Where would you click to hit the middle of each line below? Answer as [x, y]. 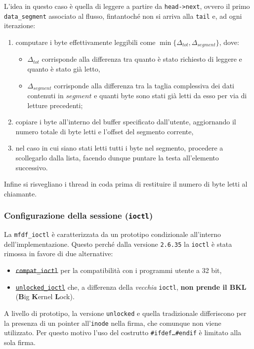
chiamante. [21, 193]
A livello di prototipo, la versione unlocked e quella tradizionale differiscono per [125, 313]
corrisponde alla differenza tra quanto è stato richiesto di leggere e [142, 59]
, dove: [229, 42]
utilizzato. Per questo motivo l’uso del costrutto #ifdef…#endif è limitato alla [123, 332]
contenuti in [45, 95]
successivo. [32, 167]
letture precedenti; [55, 105]
